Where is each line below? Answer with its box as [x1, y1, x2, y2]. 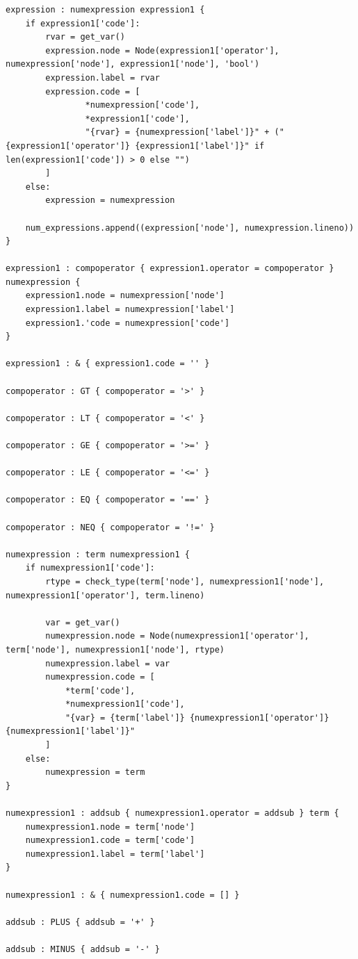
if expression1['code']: [25, 18, 140, 28]
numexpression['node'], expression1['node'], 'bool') [6, 59, 260, 69]
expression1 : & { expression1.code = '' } [6, 359, 210, 369]
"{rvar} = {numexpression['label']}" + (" [85, 127, 284, 138]
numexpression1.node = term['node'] [25, 821, 195, 832]
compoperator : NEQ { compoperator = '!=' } [6, 522, 215, 532]
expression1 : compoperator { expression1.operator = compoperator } [6, 263, 334, 274]
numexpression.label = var [45, 658, 170, 669]
